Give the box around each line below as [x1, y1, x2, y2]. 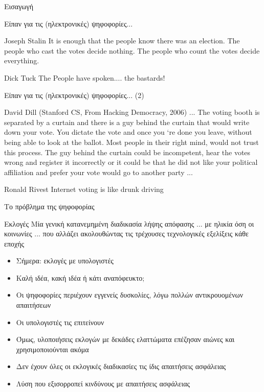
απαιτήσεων [16, 300, 51, 310]
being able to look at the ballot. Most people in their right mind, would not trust [4, 136, 259, 147]
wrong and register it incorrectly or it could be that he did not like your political [4, 157, 258, 167]
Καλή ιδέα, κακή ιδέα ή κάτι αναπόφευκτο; [16, 272, 145, 283]
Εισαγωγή [4, 1, 34, 11]
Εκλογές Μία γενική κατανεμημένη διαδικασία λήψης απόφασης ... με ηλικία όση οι [4, 218, 254, 229]
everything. [4, 55, 39, 66]
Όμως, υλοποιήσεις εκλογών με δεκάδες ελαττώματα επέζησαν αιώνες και [16, 334, 235, 345]
